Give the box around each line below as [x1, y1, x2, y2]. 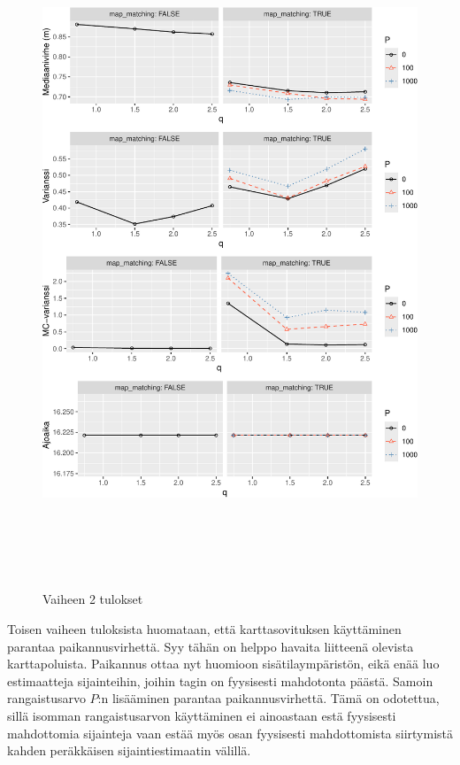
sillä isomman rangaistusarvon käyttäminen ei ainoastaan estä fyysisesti [7, 707, 396, 725]
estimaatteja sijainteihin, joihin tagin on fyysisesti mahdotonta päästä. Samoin [7, 671, 433, 690]
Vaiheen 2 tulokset [42, 590, 143, 608]
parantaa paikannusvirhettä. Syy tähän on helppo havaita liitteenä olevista [7, 637, 414, 655]
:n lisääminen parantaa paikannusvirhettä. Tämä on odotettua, [97, 689, 440, 707]
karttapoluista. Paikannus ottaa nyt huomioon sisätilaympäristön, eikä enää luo [7, 654, 440, 673]
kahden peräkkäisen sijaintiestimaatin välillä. [7, 741, 251, 760]
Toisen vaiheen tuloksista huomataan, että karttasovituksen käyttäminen [7, 620, 402, 638]
